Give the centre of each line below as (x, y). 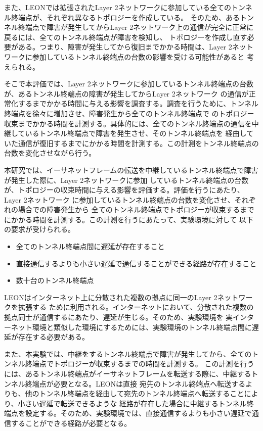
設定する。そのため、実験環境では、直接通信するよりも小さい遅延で (138, 413)
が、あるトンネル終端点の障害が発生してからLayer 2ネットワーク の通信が (126, 93)
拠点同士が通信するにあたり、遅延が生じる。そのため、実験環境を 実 (119, 317)
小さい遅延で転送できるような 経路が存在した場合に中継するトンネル (132, 403)
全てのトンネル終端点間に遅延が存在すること (90, 246)
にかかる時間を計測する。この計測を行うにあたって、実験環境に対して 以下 (129, 219)
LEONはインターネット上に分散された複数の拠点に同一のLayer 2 (111, 297)
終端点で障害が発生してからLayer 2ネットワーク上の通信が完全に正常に (136, 27)
